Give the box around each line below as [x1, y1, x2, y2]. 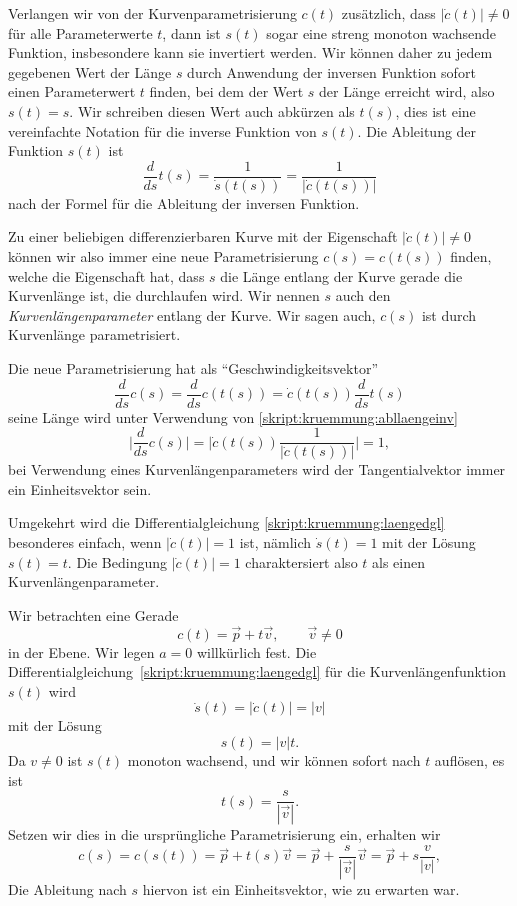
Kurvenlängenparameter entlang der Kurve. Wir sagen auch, [8, 304, 376, 325]
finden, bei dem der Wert [149, 81, 304, 102]
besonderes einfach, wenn [8, 532, 162, 553]
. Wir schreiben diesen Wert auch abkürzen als [69, 100, 355, 121]
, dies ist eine [395, 100, 476, 121]
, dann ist [162, 22, 221, 43]
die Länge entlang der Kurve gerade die [220, 265, 463, 286]
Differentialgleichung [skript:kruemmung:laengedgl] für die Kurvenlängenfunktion [8, 661, 506, 682]
